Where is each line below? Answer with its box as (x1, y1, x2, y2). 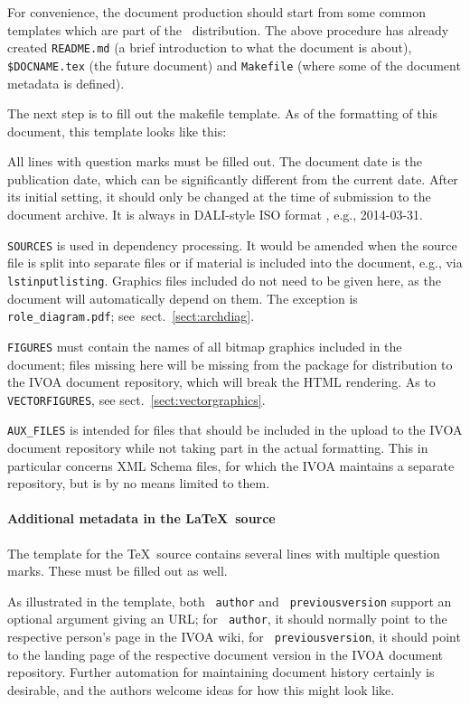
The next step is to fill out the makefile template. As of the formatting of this (7, 104, 437, 123)
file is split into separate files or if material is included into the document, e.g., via (7, 253, 463, 272)
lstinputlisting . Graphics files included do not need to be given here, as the (7, 270, 441, 289)
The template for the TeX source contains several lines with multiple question (7, 543, 440, 562)
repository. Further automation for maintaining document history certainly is (7, 663, 435, 681)
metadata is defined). (7, 73, 125, 92)
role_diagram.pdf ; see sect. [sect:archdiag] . (7, 306, 255, 325)
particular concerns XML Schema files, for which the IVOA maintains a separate (7, 456, 455, 475)
